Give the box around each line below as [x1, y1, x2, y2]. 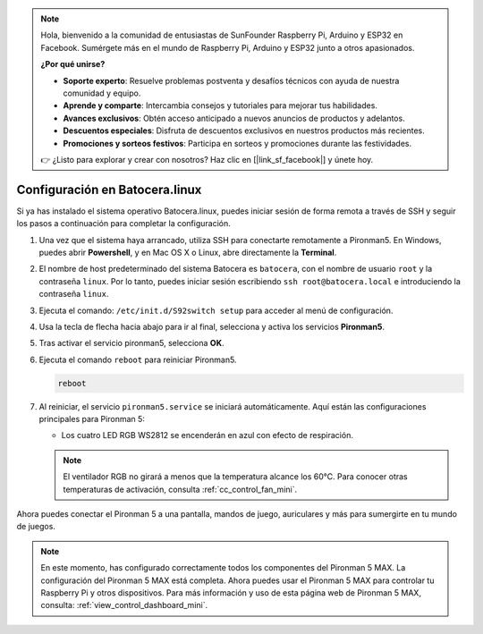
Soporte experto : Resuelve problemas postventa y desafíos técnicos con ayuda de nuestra [63, 75, 400, 86]
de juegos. [16, 521, 55, 532]
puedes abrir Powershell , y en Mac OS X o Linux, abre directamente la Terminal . [38, 247, 337, 258]
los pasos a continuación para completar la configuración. [16, 218, 232, 229]
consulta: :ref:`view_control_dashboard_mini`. [40, 600, 208, 611]
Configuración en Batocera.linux [16, 182, 202, 197]
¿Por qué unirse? [40, 59, 106, 70]
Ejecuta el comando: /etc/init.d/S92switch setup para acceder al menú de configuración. [38, 305, 394, 316]
